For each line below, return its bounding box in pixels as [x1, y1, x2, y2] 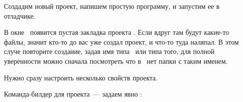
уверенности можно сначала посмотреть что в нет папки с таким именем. [4, 55, 228, 66]
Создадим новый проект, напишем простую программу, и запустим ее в [4, 1, 220, 11]
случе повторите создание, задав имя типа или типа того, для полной [4, 46, 215, 56]
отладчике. [4, 10, 36, 21]
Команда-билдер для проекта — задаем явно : [4, 89, 142, 99]
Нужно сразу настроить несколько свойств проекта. [4, 72, 158, 82]
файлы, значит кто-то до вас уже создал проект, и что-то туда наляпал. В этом [4, 36, 239, 47]
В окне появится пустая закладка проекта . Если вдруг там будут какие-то [4, 27, 229, 37]
